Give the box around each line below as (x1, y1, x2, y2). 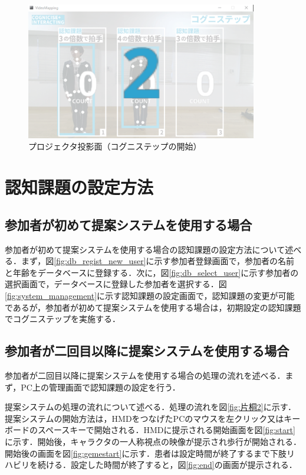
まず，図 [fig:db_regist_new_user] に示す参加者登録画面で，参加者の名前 (21, 255, 294, 267)
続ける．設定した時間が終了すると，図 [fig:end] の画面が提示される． (37, 458, 297, 471)
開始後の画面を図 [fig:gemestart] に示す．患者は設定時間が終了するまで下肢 (5, 447, 287, 459)
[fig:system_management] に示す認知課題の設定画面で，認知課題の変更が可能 (5, 289, 295, 301)
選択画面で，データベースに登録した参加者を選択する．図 (5, 278, 227, 290)
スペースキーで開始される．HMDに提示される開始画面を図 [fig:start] (37, 424, 295, 436)
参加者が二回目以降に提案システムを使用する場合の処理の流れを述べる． (5, 369, 285, 381)
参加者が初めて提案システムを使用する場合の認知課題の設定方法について (5, 243, 285, 255)
